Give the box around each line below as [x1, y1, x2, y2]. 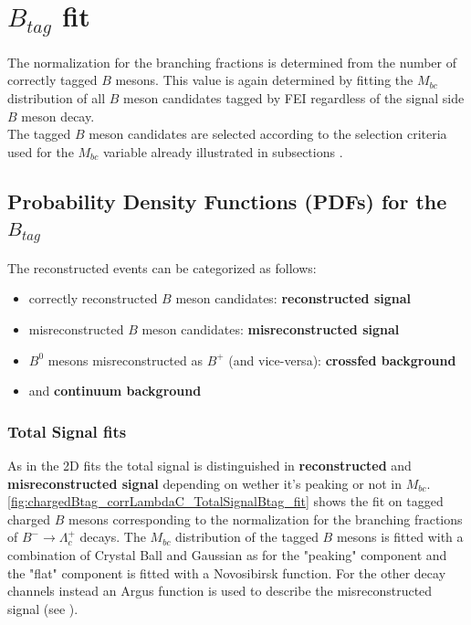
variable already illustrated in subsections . [103, 142, 343, 161]
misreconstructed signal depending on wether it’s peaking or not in [7, 473, 402, 493]
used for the [7, 142, 74, 161]
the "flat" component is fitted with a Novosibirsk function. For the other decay [7, 563, 446, 582]
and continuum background [28, 381, 202, 400]
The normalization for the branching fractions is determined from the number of [7, 52, 457, 71]
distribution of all [7, 89, 106, 108]
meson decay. [21, 106, 95, 125]
